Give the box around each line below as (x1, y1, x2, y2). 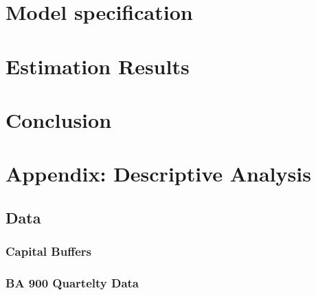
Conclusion (5, 105, 112, 133)
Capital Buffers (5, 243, 91, 260)
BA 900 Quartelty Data (5, 274, 139, 292)
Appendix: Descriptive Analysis (5, 160, 311, 188)
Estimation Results (5, 52, 190, 80)
